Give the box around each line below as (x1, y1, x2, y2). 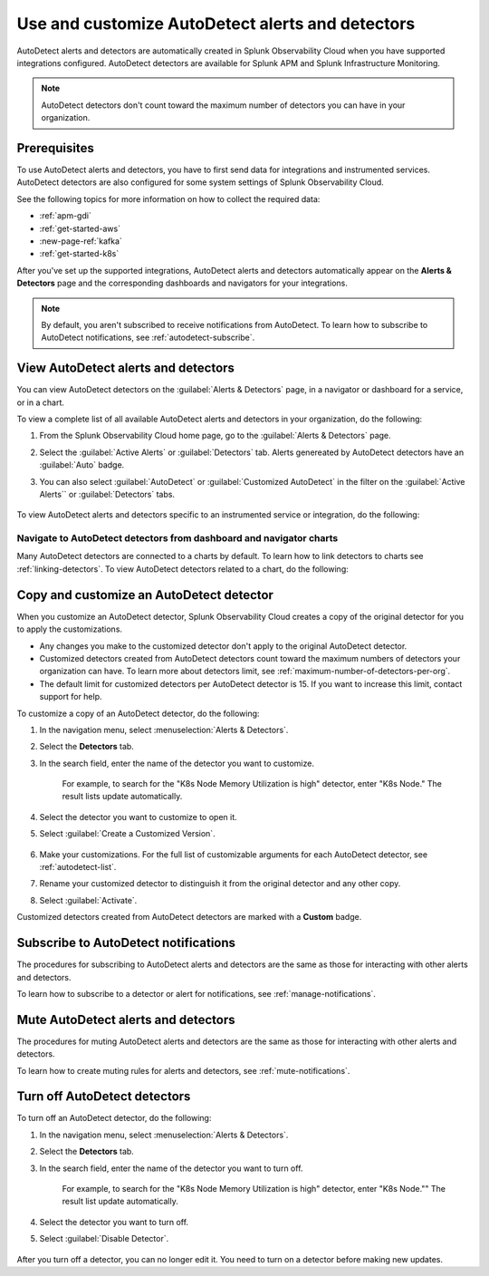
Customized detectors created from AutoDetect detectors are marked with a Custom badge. (16, 912, 362, 923)
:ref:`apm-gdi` (39, 210, 92, 221)
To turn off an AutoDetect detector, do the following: (16, 1113, 212, 1124)
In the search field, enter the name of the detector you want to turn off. (39, 1163, 303, 1174)
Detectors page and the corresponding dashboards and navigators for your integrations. (16, 277, 349, 289)
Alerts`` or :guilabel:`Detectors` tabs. (39, 488, 176, 499)
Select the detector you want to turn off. (39, 1216, 189, 1227)
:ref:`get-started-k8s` (39, 248, 120, 259)
